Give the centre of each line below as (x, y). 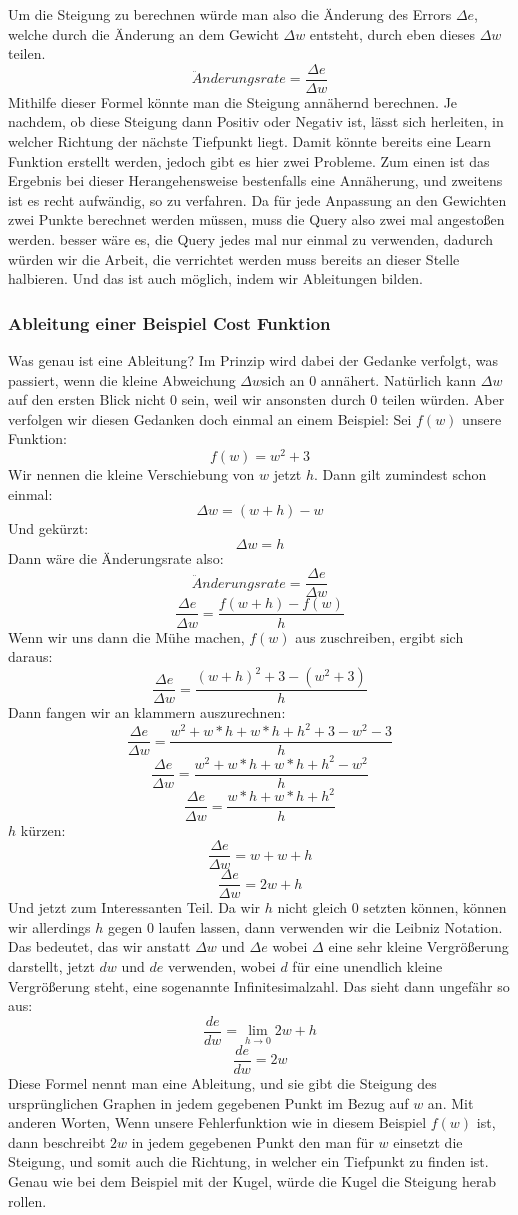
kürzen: (43, 829)
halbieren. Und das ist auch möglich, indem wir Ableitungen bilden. (215, 278)
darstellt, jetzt (51, 966)
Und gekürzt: (48, 528)
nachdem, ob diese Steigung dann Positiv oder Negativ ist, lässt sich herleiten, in (256, 121)
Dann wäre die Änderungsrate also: (116, 557)
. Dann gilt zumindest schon (400, 474)
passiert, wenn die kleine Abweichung (122, 379)
